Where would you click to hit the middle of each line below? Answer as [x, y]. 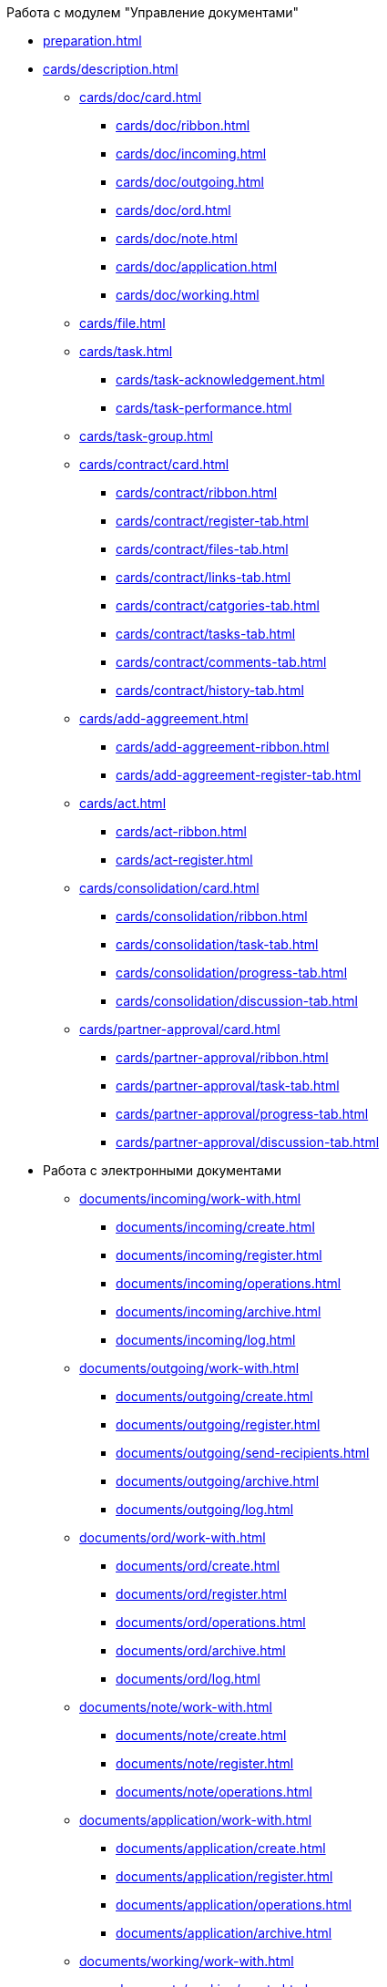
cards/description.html [111, 69]
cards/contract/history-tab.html [210, 690]
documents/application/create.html [221, 1848]
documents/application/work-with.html [196, 1820]
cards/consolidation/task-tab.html [217, 944]
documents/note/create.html [201, 1735]
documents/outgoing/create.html [214, 1396]
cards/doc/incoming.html [191, 154]
